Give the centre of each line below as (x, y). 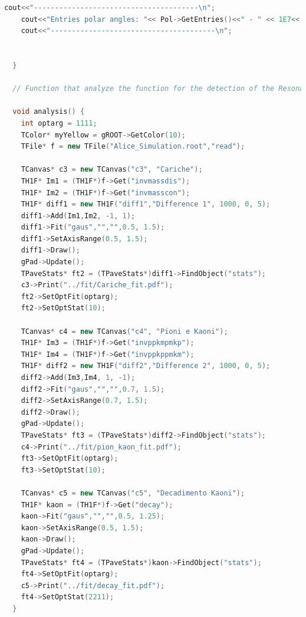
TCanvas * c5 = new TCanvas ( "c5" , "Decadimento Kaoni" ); (133, 493)
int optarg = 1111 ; (59, 123)
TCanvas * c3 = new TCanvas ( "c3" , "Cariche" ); (112, 170)
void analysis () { (49, 112)
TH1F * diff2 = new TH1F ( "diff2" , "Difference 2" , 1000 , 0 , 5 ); (146, 366)
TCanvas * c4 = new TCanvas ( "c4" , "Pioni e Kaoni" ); (124, 331)
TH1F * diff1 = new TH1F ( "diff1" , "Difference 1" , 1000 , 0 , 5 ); (146, 204)
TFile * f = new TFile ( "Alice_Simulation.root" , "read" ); (133, 147)
